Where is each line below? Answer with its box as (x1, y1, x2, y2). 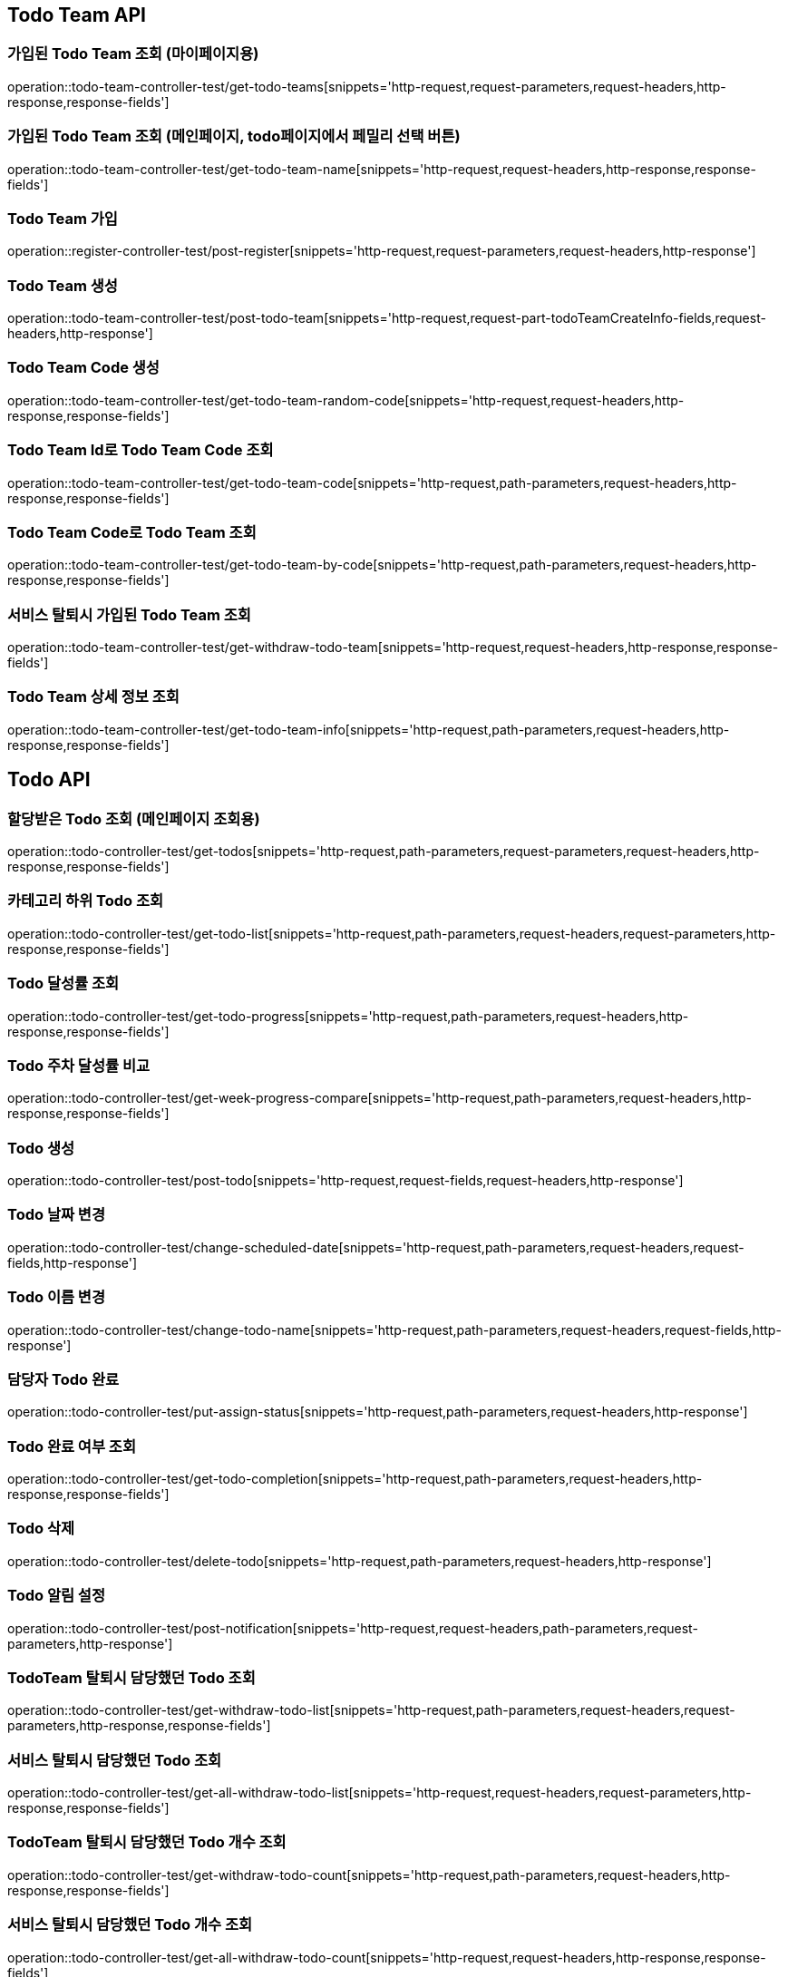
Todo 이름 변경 (7, 1288, 105, 1307)
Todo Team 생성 (7, 276, 118, 295)
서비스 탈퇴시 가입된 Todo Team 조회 (7, 605, 251, 624)
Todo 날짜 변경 (7, 1205, 105, 1224)
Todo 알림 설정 (7, 1586, 105, 1605)
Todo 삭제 (7, 1519, 74, 1538)
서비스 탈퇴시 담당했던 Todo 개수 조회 (7, 1915, 253, 1934)
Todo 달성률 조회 (7, 974, 120, 993)
